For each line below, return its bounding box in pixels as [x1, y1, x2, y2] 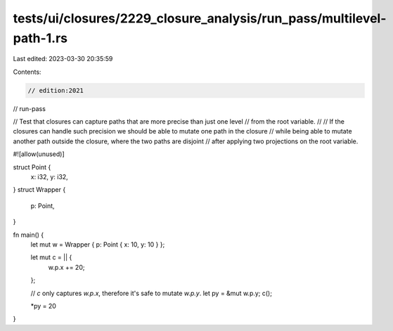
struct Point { [13, 162, 51, 171]
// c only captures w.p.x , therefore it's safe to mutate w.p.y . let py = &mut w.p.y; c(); [30, 289, 272, 297]
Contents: [13, 67, 41, 76]
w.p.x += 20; [48, 263, 85, 271]
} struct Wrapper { [13, 186, 66, 194]
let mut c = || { [30, 253, 72, 261]
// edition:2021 [27, 86, 84, 94]
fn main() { [13, 231, 44, 239]
